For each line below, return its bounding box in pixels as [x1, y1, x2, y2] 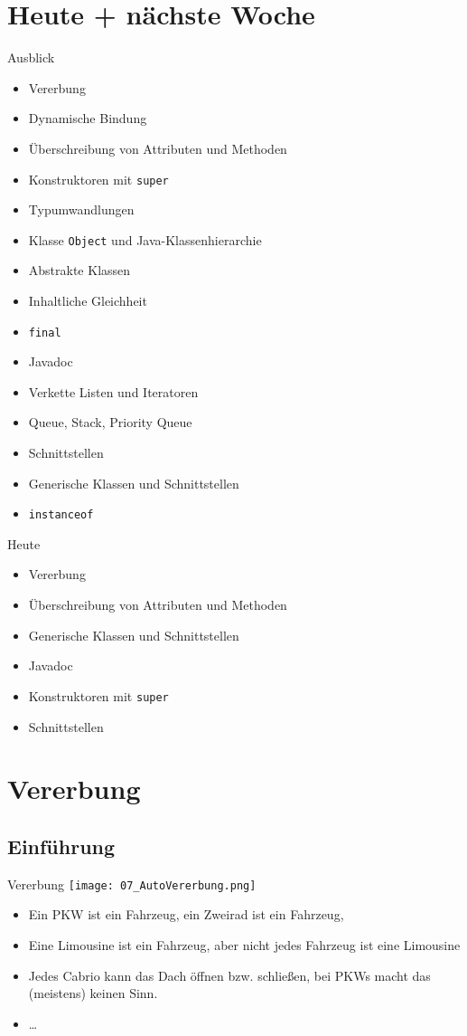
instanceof [28, 508, 94, 522]
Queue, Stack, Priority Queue [28, 413, 192, 432]
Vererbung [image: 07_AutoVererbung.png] [7, 874, 257, 893]
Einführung [7, 832, 116, 860]
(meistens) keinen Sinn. [28, 984, 158, 1003]
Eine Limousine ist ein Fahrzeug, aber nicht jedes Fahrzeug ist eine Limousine [28, 935, 461, 954]
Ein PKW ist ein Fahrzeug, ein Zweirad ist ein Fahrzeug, [28, 905, 344, 924]
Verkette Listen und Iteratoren [28, 382, 199, 401]
